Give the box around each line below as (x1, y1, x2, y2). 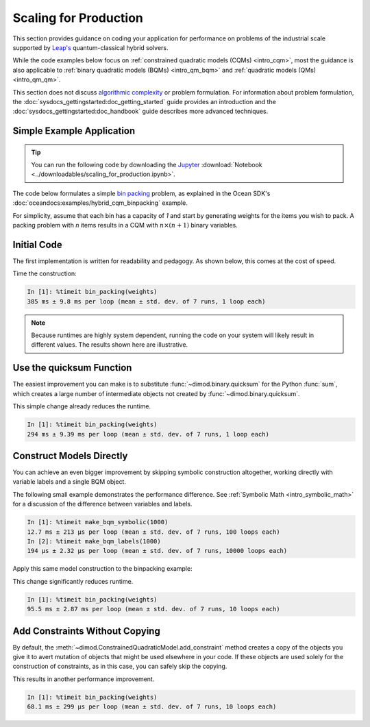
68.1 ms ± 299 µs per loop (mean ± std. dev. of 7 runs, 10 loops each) (27, 703, 277, 711)
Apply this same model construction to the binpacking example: (12, 565, 193, 573)
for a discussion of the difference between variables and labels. (12, 500, 193, 508)
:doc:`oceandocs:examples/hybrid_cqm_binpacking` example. (12, 199, 188, 207)
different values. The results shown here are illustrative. (31, 341, 188, 349)
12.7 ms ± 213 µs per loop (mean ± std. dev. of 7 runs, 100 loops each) (27, 528, 280, 536)
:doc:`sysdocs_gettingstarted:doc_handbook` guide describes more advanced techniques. (12, 107, 269, 116)
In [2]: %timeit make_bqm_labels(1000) (27, 537, 161, 545)
